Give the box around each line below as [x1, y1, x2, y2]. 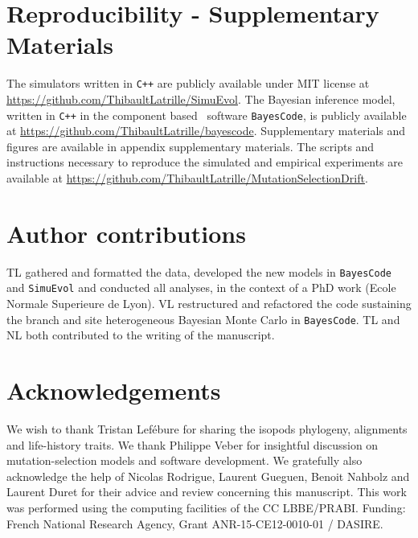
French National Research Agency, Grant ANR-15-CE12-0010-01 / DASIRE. [6, 515, 383, 532]
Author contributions [6, 216, 246, 249]
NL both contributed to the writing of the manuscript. [6, 326, 275, 343]
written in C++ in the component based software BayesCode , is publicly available [6, 106, 407, 123]
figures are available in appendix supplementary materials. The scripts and [6, 138, 375, 154]
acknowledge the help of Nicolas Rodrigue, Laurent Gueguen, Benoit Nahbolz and [6, 467, 410, 484]
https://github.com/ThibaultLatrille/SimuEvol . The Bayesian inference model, [6, 90, 395, 107]
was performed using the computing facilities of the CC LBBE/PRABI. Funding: [6, 499, 406, 515]
